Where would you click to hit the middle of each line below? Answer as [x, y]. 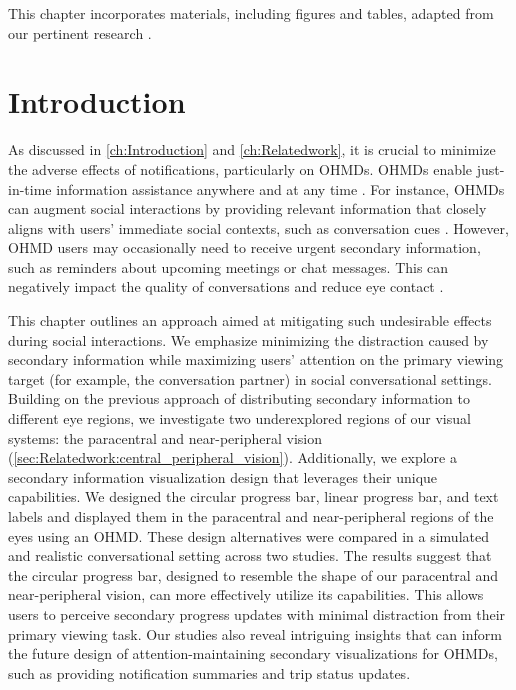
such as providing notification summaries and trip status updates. [209, 672]
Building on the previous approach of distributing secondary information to [239, 398]
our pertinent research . [80, 32]
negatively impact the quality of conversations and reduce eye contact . [226, 286]
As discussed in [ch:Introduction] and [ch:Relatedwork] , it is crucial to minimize [252, 149]
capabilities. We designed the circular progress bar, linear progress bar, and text [253, 496]
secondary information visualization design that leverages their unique [223, 476]
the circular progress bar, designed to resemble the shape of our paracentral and [253, 574]
